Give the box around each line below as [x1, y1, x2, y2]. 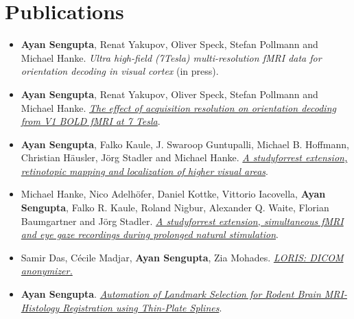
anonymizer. [21, 263, 73, 278]
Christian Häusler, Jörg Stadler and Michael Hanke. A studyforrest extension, [21, 150, 348, 165]
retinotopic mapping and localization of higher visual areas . [21, 163, 268, 178]
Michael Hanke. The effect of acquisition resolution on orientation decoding [21, 100, 336, 115]
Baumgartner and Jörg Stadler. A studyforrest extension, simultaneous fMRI [21, 213, 344, 228]
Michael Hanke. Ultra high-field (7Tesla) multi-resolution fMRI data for [21, 50, 322, 64]
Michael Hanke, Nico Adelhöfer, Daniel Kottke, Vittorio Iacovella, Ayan [21, 187, 326, 201]
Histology [21, 300, 60, 314]
